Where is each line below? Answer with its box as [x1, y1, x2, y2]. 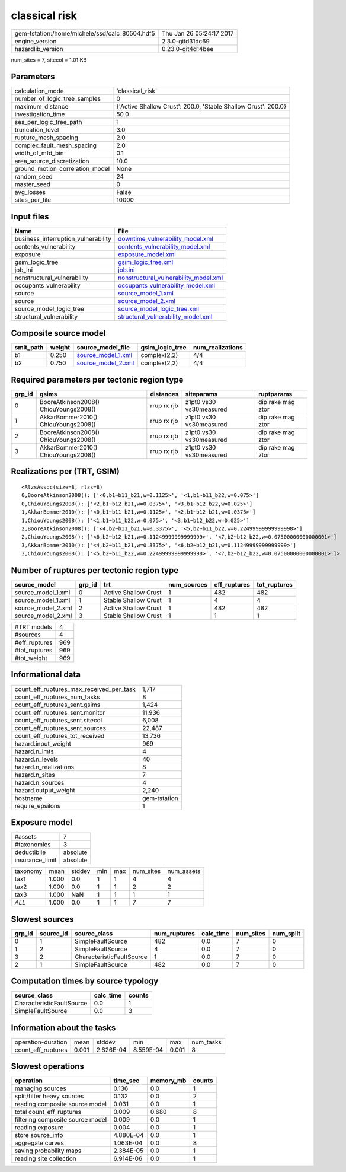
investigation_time [14, 110, 65, 119]
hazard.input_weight [14, 739, 71, 747]
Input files [11, 211, 50, 222]
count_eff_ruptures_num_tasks [14, 693, 100, 701]
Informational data [11, 670, 81, 680]
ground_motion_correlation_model [14, 165, 110, 173]
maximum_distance [14, 103, 69, 111]
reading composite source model [14, 1100, 107, 1109]
